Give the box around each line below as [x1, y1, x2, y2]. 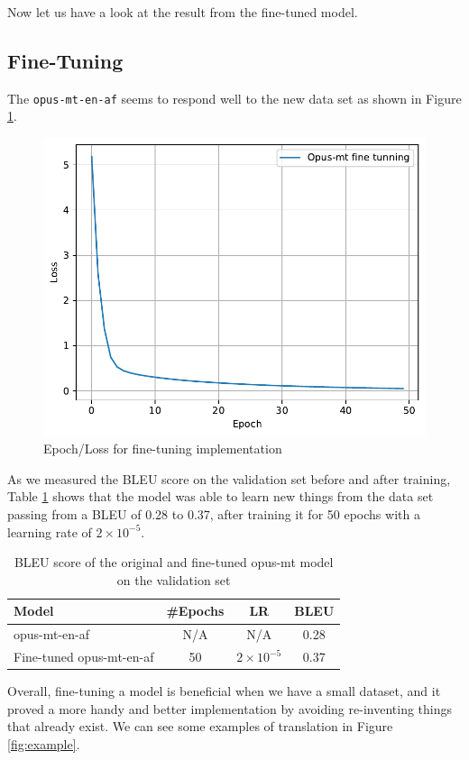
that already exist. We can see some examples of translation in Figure [7, 717, 393, 736]
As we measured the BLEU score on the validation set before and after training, [7, 469, 451, 488]
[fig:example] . [7, 734, 80, 753]
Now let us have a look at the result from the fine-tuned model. [7, 3, 358, 21]
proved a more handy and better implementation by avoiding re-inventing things [7, 699, 452, 718]
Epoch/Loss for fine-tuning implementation [43, 439, 282, 458]
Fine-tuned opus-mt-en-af [14, 647, 154, 666]
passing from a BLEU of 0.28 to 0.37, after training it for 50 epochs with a [7, 505, 420, 524]
